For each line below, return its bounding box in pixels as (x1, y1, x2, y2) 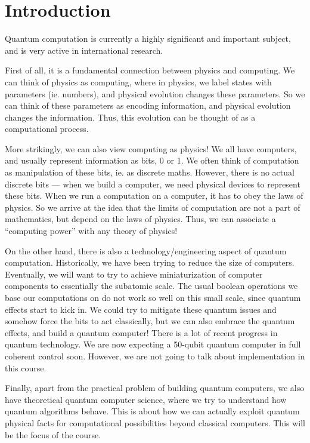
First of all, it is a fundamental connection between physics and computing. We (5, 64, 295, 76)
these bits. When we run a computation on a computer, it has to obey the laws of (5, 189, 303, 202)
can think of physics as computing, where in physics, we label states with (5, 75, 272, 88)
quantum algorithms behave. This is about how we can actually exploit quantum (5, 405, 300, 417)
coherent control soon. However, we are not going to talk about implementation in (5, 349, 305, 362)
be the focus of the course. (5, 428, 101, 441)
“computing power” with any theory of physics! (5, 224, 178, 237)
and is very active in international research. (5, 44, 163, 56)
